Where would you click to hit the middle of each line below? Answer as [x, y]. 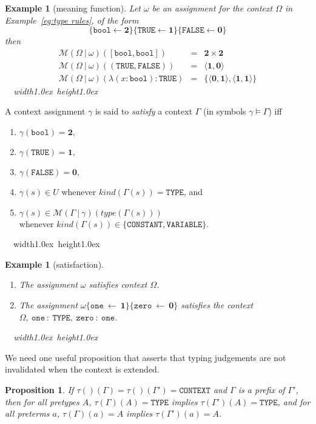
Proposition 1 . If [39, 389]
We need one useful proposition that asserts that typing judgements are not [146, 357]
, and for [294, 401]
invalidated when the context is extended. [82, 369]
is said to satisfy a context [144, 111]
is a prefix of [261, 389]
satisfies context [118, 284]
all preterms [27, 413]
